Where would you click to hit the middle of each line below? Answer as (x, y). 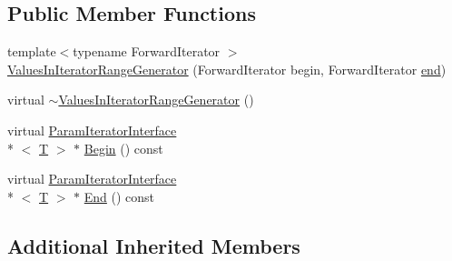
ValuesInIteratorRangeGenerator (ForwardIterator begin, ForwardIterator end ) (227, 69)
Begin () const (123, 148)
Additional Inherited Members (154, 245)
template (32, 51)
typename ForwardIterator (147, 51)
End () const (119, 196)
